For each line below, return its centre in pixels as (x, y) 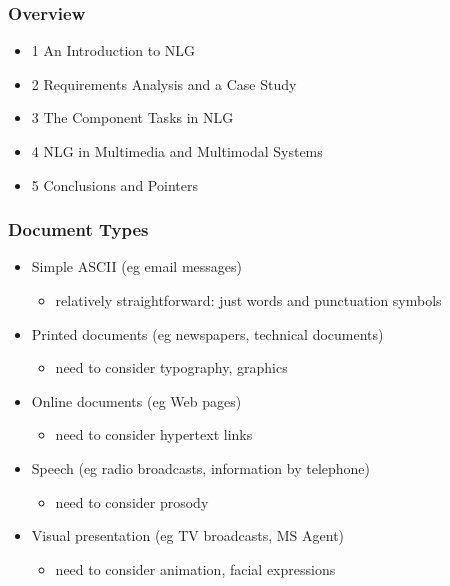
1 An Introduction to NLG (113, 50)
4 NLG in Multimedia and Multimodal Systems (177, 151)
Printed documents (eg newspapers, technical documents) (207, 333)
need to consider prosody (132, 501)
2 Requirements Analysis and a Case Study (164, 83)
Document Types (78, 229)
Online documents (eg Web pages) (136, 400)
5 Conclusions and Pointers (114, 184)
